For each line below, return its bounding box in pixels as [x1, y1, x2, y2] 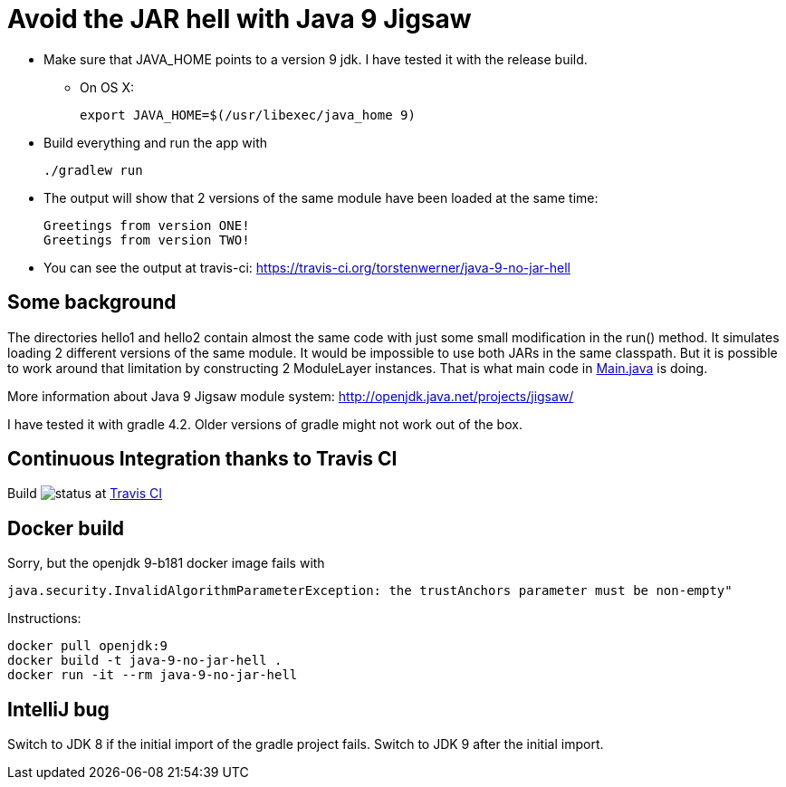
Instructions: [7, 610, 81, 627]
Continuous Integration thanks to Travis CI [7, 447, 398, 471]
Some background [7, 291, 177, 314]
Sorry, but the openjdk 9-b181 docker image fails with [7, 555, 325, 571]
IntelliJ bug [7, 697, 110, 721]
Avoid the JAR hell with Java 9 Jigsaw [7, 4, 472, 34]
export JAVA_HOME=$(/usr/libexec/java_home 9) [80, 107, 416, 122]
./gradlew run [43, 162, 143, 178]
